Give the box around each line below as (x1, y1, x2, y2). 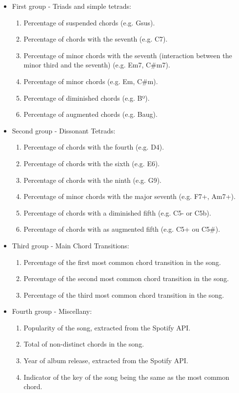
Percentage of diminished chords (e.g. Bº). (23, 92, 150, 103)
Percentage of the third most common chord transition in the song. (23, 289, 224, 300)
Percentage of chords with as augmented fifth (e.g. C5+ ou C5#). (23, 224, 220, 234)
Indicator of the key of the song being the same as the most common (23, 371, 230, 382)
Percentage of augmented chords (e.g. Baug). (23, 109, 158, 119)
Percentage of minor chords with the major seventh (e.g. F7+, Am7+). (23, 191, 236, 201)
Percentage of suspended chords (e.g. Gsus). (23, 17, 155, 27)
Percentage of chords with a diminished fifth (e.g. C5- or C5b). (23, 207, 211, 218)
